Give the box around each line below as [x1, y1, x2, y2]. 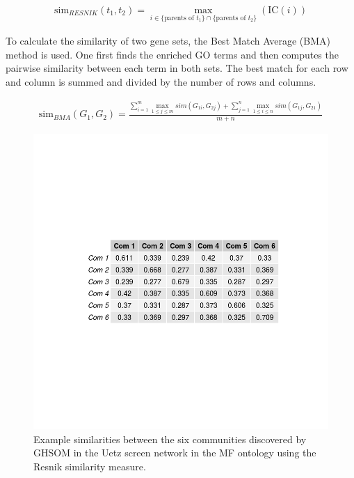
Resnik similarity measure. [33, 459, 146, 474]
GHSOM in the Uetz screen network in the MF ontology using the [33, 445, 316, 460]
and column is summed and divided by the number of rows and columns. [6, 75, 316, 89]
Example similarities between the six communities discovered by [33, 431, 307, 446]
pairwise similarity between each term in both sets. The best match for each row [6, 61, 348, 75]
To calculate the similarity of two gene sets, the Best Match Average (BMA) [6, 33, 330, 48]
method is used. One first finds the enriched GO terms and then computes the [6, 47, 339, 61]
